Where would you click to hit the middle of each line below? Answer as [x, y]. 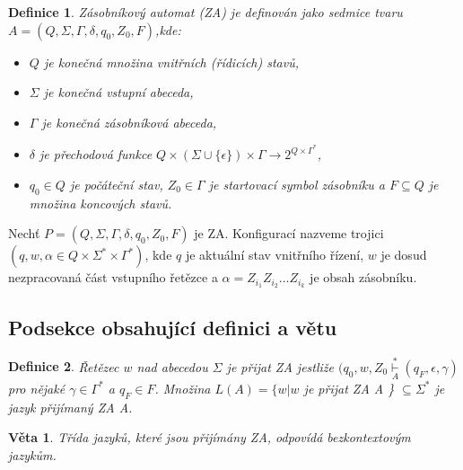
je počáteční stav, [116, 185]
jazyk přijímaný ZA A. [70, 407]
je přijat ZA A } [349, 388]
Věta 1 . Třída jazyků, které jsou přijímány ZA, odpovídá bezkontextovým [210, 437]
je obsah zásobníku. [363, 277]
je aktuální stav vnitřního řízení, [275, 255]
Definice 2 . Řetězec [64, 366]
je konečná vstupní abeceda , [118, 92]
